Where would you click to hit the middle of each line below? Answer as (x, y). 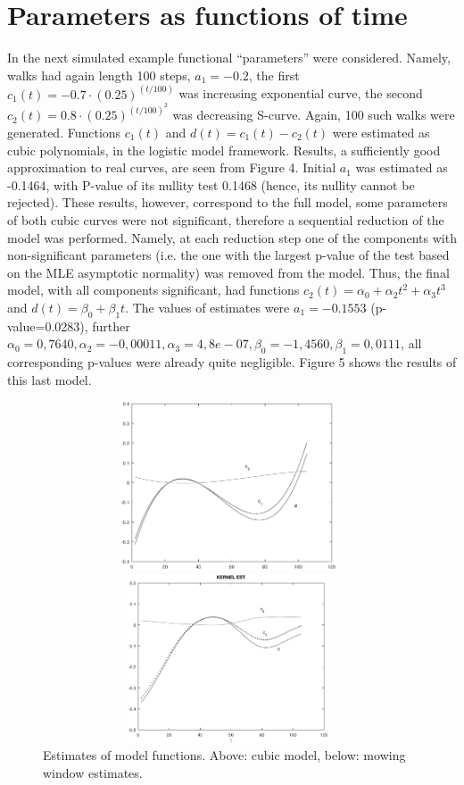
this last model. (50, 379)
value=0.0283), (48, 326)
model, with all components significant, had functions (153, 290)
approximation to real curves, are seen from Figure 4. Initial (172, 167)
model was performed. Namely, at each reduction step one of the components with (232, 237)
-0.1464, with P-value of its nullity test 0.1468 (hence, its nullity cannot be (211, 184)
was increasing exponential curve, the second (301, 93)
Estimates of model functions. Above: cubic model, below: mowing (224, 755)
